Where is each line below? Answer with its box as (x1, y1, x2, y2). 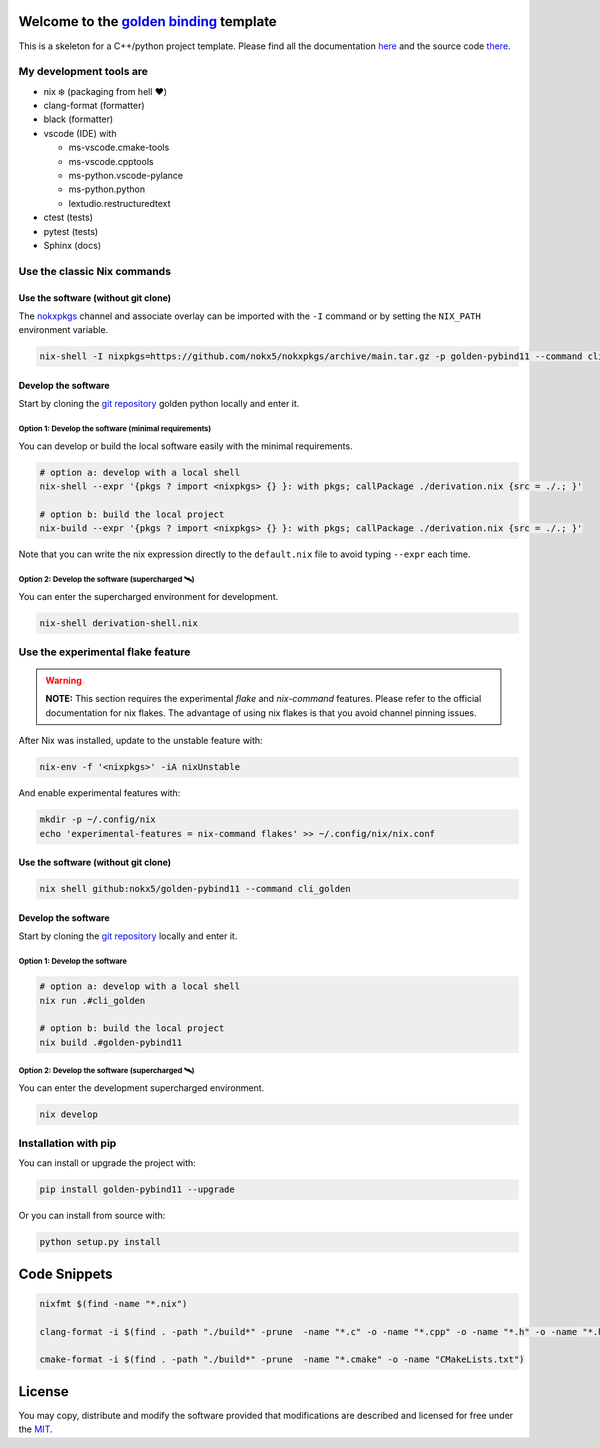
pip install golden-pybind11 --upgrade (39, 1184, 235, 1195)
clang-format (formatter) (43, 100, 145, 112)
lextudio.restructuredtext (68, 197, 171, 209)
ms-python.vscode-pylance (68, 170, 184, 181)
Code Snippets (18, 1265, 113, 1282)
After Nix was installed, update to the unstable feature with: (18, 735, 264, 747)
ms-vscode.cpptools (68, 155, 154, 167)
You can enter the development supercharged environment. (18, 1081, 265, 1094)
